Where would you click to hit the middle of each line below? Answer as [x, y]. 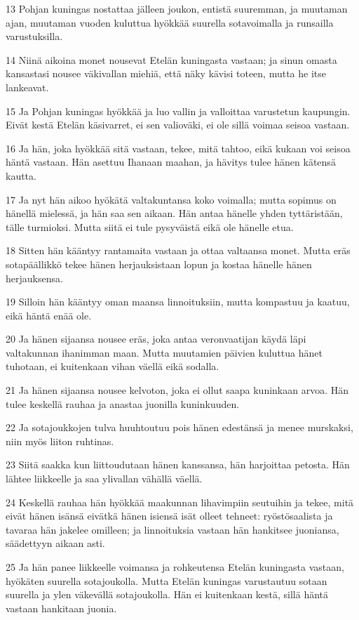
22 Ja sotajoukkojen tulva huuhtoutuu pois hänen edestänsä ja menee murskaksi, [179, 427]
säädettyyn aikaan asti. [55, 543]
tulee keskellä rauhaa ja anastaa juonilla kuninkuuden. [123, 403]
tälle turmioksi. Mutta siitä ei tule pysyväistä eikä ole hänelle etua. [150, 226]
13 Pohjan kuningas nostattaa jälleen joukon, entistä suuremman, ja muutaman [177, 8]
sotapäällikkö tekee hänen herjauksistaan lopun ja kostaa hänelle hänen [159, 264]
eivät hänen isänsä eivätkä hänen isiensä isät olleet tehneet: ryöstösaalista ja [169, 516]
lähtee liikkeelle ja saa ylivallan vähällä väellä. [104, 479]
